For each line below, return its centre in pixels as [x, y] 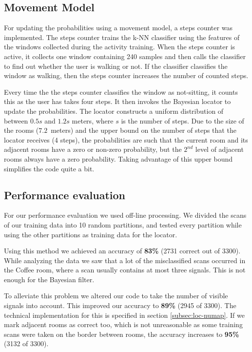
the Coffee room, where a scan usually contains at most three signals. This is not [125, 270]
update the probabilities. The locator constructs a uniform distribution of [114, 111]
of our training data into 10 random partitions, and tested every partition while [123, 224]
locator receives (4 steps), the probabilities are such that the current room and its [126, 139]
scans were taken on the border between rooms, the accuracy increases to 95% [122, 334]
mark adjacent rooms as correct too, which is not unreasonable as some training [123, 324]
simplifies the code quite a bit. [49, 168]
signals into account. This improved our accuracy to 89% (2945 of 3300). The [120, 305]
